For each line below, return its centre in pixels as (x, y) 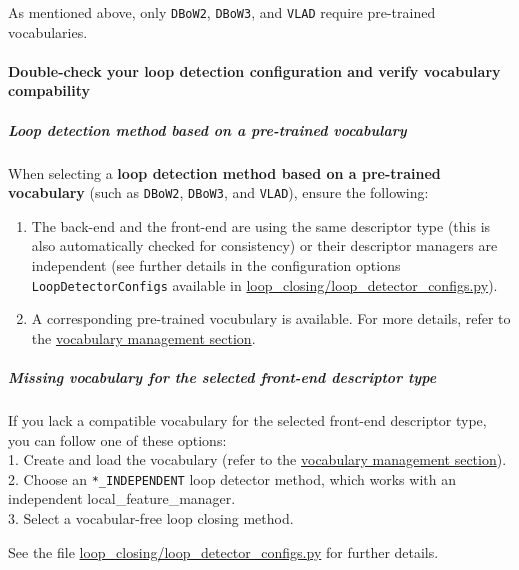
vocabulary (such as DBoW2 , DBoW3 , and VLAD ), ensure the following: (218, 192)
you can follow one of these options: (117, 439)
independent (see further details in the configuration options (216, 265)
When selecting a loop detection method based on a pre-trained (224, 172)
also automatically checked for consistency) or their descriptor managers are (264, 245)
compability (49, 90)
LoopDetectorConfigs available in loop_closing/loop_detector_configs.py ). (264, 284)
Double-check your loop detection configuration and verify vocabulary (254, 70)
